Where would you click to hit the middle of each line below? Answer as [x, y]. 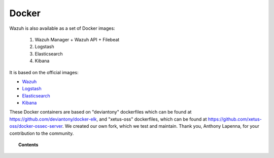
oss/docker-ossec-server [36, 126]
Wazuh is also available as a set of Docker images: [62, 28]
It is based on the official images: [44, 72]
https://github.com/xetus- [235, 119]
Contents [28, 145]
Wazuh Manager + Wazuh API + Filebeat [77, 39]
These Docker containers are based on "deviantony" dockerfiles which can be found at [100, 112]
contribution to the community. [42, 133]
